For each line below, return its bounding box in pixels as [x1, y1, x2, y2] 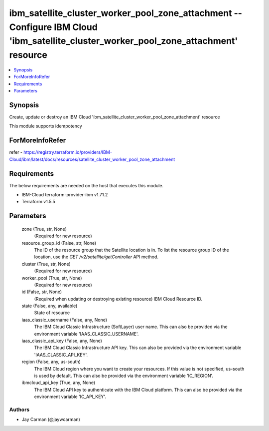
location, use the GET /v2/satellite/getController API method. [34, 254, 159, 260]
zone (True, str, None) [21, 226, 67, 232]
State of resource [34, 310, 70, 316]
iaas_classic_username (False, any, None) [21, 317, 107, 323]
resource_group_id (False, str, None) [21, 240, 97, 246]
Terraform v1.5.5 [21, 199, 56, 205]
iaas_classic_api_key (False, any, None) [21, 338, 102, 344]
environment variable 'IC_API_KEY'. [34, 394, 107, 400]
